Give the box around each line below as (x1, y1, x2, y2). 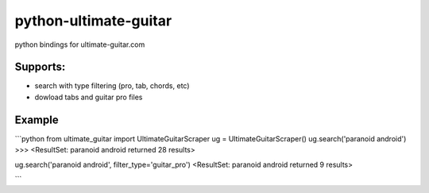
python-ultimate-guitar (14, 12, 172, 29)
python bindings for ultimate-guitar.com (14, 40, 145, 49)
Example (14, 113, 59, 126)
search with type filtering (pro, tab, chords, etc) (34, 81, 190, 91)
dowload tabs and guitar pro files (34, 92, 143, 102)
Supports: (14, 60, 66, 74)
